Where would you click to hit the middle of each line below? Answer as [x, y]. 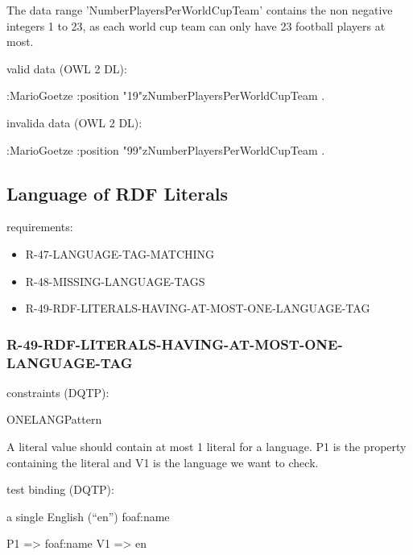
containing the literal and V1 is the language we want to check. [163, 462]
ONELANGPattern [54, 419]
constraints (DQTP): [58, 392]
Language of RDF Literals [118, 193]
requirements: [40, 227]
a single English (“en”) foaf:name [88, 516]
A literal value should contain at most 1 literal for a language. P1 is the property [206, 447]
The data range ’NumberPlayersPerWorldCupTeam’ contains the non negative [200, 10]
